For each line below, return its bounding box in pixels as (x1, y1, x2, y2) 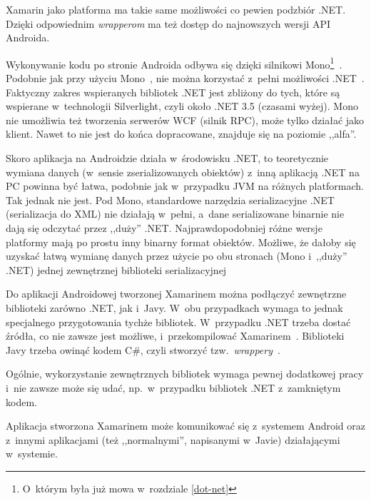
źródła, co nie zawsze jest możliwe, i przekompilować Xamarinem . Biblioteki (6, 328, 345, 343)
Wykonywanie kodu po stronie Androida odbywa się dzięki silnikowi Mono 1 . (6, 54, 342, 71)
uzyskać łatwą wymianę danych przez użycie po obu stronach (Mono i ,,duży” (6, 248, 347, 263)
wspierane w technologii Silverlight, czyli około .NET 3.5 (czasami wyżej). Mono (6, 98, 358, 113)
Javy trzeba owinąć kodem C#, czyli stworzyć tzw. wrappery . (6, 342, 280, 357)
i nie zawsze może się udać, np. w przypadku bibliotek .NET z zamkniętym (6, 380, 341, 395)
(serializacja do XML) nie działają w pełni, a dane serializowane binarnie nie (6, 206, 345, 221)
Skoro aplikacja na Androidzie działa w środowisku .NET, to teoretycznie (6, 151, 329, 165)
